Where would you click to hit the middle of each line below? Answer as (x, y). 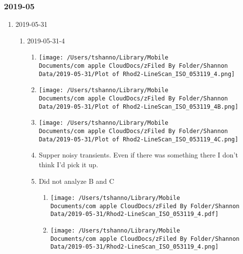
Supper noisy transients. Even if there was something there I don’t (138, 155)
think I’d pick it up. (68, 164)
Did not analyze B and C (77, 181)
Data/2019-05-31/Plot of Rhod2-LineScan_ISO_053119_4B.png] (139, 107)
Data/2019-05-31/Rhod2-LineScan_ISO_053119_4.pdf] (134, 214)
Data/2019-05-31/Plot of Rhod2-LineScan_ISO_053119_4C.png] (139, 139)
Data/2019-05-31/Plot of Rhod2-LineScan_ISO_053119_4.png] (137, 74)
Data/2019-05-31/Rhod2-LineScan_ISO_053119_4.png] (134, 247)
